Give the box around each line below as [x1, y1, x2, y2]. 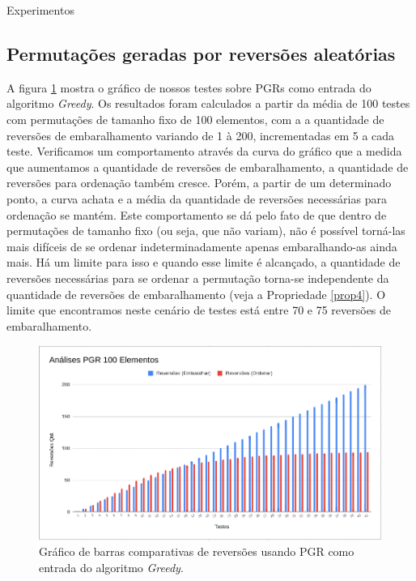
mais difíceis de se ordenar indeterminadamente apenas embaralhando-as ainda [6, 237, 397, 254]
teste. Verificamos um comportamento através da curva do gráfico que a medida [6, 143, 402, 160]
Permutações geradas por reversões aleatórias [6, 41, 396, 66]
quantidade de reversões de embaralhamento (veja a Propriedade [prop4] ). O [6, 285, 386, 302]
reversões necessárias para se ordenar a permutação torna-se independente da [6, 269, 389, 286]
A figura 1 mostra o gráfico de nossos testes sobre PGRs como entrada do [6, 79, 371, 96]
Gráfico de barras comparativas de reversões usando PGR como [39, 543, 354, 560]
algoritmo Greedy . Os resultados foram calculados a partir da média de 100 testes [6, 95, 410, 112]
